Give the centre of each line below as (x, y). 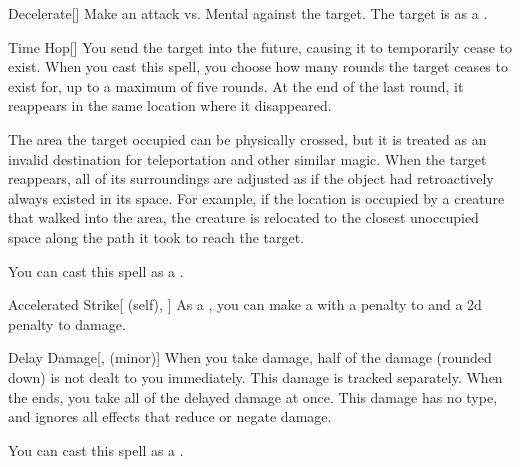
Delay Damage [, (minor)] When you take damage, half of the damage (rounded (250, 357)
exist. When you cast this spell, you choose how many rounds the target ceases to (258, 66)
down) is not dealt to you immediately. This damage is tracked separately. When (255, 376)
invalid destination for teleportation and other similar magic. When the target (247, 158)
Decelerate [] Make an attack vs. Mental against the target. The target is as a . (248, 13)
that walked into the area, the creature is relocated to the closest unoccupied (243, 217)
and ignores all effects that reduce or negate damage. (170, 416)
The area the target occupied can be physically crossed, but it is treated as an (247, 138)
